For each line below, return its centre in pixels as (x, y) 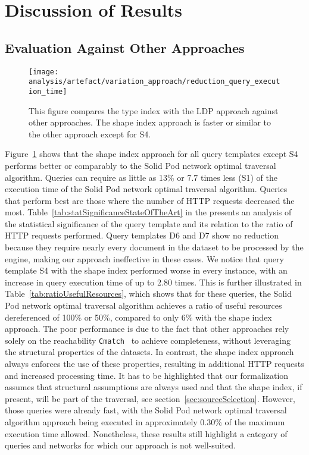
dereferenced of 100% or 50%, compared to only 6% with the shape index (138, 317)
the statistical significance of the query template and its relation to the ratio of (149, 223)
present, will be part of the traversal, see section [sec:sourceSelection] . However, (150, 398)
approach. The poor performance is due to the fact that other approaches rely (147, 329)
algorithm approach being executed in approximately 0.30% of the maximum (145, 422)
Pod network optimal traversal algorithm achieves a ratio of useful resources (143, 305)
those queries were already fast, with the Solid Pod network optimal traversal (146, 410)
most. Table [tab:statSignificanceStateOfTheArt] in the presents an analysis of (148, 212)
